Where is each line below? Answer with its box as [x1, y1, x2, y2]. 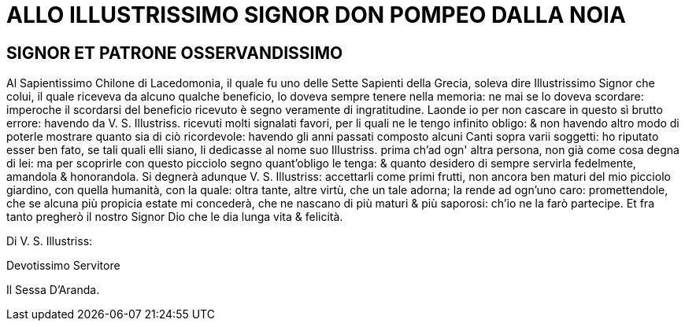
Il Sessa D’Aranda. [6, 283, 100, 297]
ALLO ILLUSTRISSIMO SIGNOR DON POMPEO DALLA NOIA [6, 2, 626, 28]
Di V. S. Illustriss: [6, 234, 93, 248]
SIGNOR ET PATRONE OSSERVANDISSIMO [6, 42, 343, 63]
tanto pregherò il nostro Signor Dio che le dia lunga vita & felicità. [6, 210, 343, 224]
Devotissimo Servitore [6, 259, 120, 273]
